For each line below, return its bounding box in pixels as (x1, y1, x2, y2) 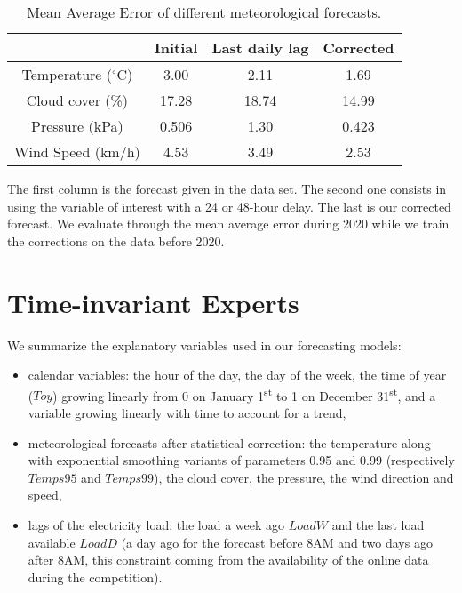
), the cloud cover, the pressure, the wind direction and (153, 468, 454, 486)
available (28, 533, 76, 551)
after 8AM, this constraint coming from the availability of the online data (28, 550, 429, 569)
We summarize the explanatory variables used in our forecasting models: (7, 335, 402, 354)
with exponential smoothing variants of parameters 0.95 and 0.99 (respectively (28, 451, 455, 469)
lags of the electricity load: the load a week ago (28, 515, 285, 533)
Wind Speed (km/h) (14, 141, 140, 162)
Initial (154, 37, 198, 58)
